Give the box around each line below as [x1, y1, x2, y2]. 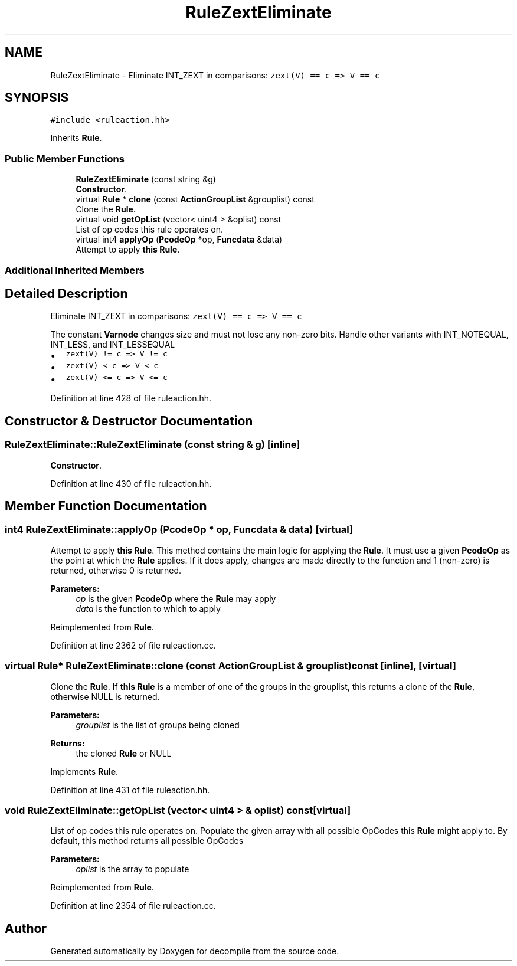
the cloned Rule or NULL [76, 748, 172, 758]
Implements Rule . [50, 766, 119, 777]
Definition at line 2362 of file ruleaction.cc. [50, 640, 216, 650]
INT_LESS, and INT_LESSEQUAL [50, 339, 175, 350]
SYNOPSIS [5, 90, 69, 106]
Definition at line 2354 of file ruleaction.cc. [50, 900, 216, 911]
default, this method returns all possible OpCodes [50, 836, 244, 846]
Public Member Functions [5, 152, 125, 165]
